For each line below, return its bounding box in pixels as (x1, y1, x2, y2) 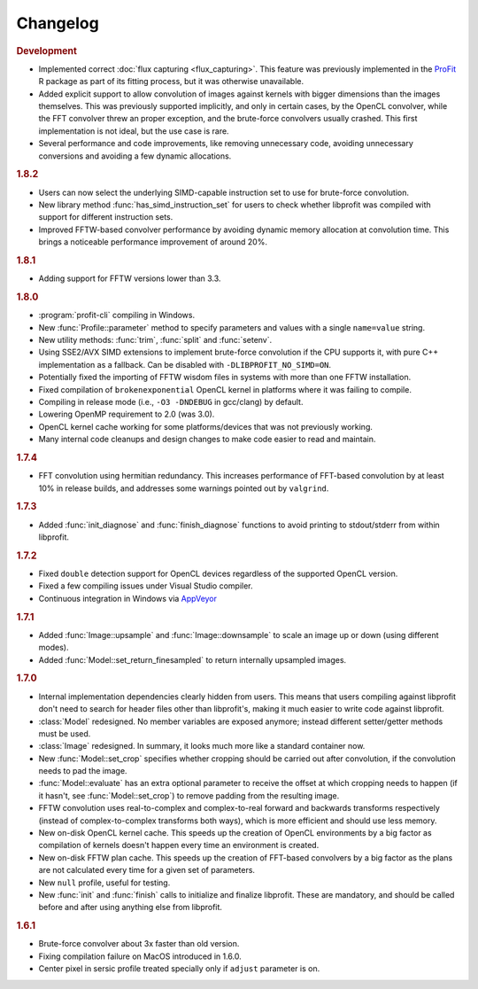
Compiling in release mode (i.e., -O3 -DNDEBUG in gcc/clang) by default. (38, 396, 304, 407)
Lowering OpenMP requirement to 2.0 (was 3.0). (38, 409, 215, 420)
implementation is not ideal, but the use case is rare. (38, 125, 229, 136)
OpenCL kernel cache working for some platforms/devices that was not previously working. (38, 421, 374, 432)
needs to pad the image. (38, 766, 127, 776)
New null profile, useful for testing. (38, 877, 171, 888)
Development (16, 44, 77, 57)
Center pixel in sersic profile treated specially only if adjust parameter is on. (38, 963, 320, 974)
